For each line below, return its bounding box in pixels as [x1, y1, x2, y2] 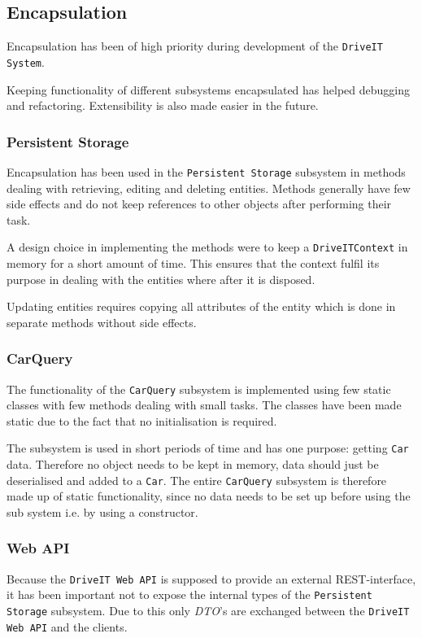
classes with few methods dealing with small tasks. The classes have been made [7, 396, 402, 413]
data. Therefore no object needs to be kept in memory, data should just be [7, 456, 379, 473]
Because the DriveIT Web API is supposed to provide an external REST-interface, [7, 570, 416, 587]
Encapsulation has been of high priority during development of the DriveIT [7, 37, 383, 55]
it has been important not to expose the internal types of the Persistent [7, 586, 372, 603]
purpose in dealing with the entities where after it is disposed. [7, 270, 315, 287]
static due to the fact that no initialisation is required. [7, 412, 277, 429]
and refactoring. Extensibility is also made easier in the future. [7, 97, 319, 114]
